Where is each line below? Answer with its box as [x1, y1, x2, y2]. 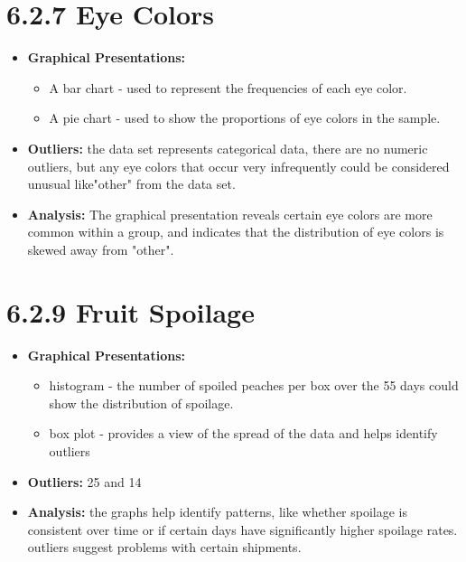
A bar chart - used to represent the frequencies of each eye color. [49, 78, 407, 97]
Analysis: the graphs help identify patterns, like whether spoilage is [27, 502, 408, 521]
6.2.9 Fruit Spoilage [6, 293, 255, 330]
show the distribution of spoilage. [49, 393, 234, 412]
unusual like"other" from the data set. [27, 174, 236, 193]
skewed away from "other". [27, 239, 174, 258]
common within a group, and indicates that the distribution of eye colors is [27, 222, 444, 241]
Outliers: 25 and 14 [27, 472, 142, 491]
